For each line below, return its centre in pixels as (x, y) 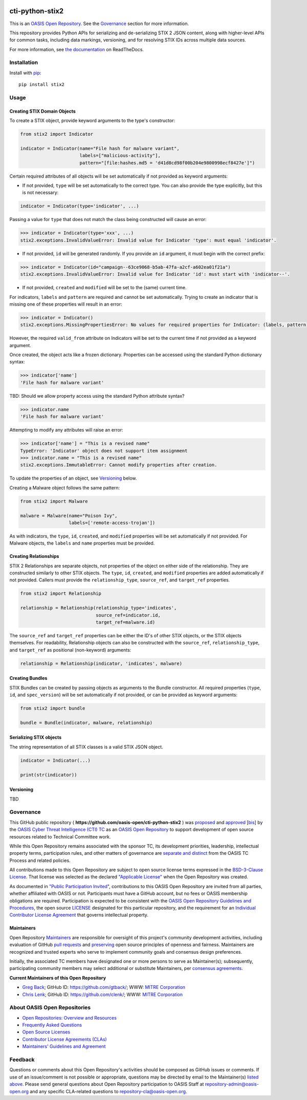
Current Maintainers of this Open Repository (58, 978)
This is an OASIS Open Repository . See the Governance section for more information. (99, 24)
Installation (24, 62)
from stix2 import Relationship (61, 594)
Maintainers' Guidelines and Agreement (64, 1046)
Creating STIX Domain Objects (43, 111)
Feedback (22, 1060)
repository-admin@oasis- (232, 1084)
